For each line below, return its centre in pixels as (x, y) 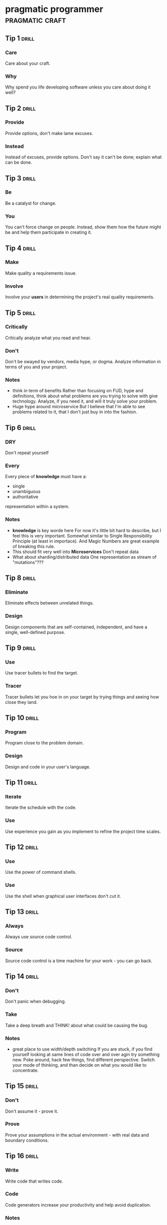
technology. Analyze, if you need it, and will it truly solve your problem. (85, 401)
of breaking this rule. (34, 546)
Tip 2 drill (20, 108)
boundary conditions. (27, 1140)
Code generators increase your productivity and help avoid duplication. (78, 1205)
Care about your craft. (28, 63)
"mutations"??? (28, 562)
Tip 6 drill (21, 427)
